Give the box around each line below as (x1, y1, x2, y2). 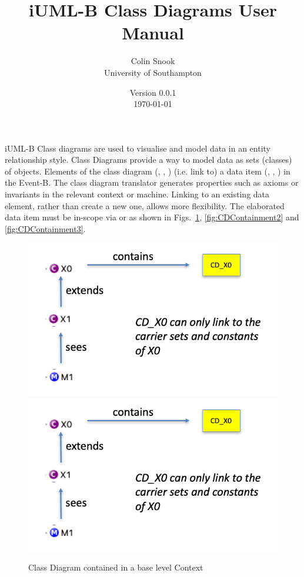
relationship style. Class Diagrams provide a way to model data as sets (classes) (5, 153, 292, 166)
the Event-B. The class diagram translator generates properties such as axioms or (5, 176, 299, 189)
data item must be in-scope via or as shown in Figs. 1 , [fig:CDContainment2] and (5, 211, 299, 223)
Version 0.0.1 (129, 86, 176, 98)
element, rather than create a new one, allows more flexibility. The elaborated (5, 199, 285, 212)
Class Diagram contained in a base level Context (28, 561, 203, 573)
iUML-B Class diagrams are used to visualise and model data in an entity (5, 142, 271, 154)
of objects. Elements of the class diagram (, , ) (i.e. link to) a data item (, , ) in (5, 165, 290, 177)
